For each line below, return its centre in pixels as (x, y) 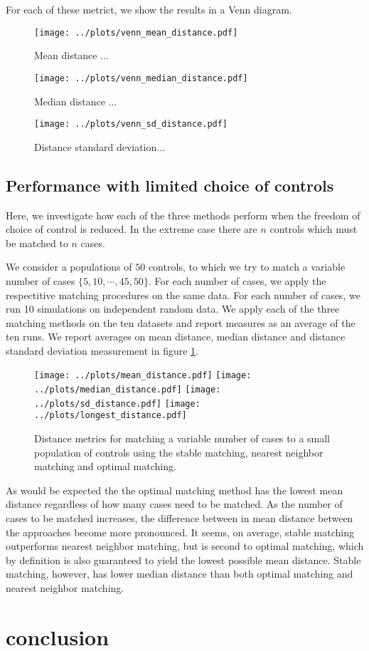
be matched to (37, 243)
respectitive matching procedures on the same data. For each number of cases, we (183, 295)
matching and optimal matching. (105, 466)
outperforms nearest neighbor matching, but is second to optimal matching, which (185, 546)
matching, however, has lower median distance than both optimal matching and (180, 574)
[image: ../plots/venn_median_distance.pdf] (141, 78)
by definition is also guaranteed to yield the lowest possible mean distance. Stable (183, 559)
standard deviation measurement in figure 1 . (102, 350)
